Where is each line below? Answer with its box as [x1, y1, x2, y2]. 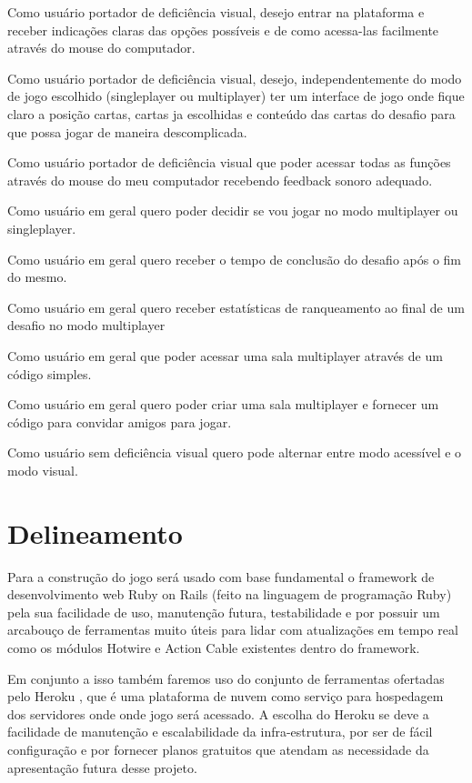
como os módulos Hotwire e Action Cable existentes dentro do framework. [7, 637, 420, 657]
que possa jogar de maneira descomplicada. [7, 122, 247, 141]
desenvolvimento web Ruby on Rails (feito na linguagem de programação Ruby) [7, 585, 452, 604]
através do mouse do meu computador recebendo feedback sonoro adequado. [7, 170, 433, 189]
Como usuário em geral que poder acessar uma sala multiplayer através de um [7, 346, 443, 365]
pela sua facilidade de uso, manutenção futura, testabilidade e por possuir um [7, 602, 440, 621]
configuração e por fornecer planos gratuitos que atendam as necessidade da [7, 739, 429, 758]
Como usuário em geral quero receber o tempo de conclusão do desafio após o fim [7, 249, 461, 268]
